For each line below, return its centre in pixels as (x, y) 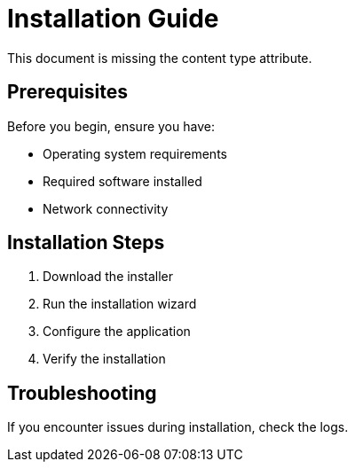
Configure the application (117, 332)
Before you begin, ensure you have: (111, 126)
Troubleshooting (82, 393)
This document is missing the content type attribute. (160, 58)
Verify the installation (104, 359)
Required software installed (122, 181)
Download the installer (108, 277)
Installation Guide (113, 19)
